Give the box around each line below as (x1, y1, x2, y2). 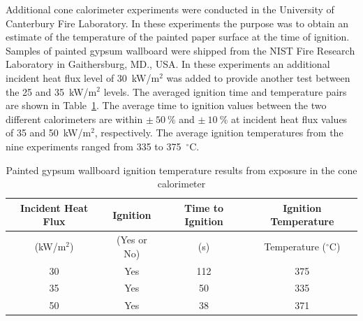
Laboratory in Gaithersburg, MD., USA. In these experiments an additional (6, 57, 330, 71)
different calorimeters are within (6, 111, 143, 126)
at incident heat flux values (230, 111, 348, 126)
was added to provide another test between (166, 70, 350, 85)
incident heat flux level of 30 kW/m (6, 70, 160, 85)
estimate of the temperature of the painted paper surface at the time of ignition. (6, 29, 350, 44)
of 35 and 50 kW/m (6, 125, 91, 140)
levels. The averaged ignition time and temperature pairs (103, 84, 347, 99)
